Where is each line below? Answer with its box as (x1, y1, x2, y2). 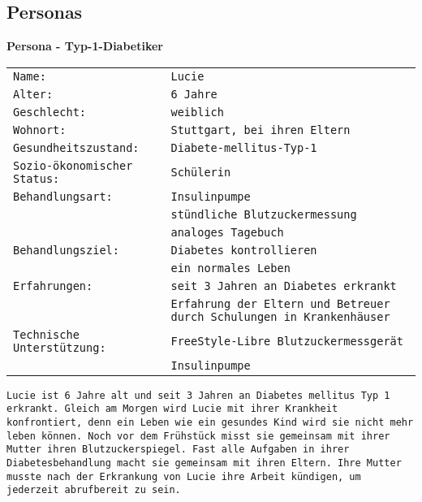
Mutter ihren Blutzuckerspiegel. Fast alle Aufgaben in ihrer (6, 444, 350, 456)
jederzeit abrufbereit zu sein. (6, 484, 181, 496)
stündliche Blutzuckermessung (170, 207, 357, 221)
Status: (13, 171, 60, 185)
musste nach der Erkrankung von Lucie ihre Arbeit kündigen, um (6, 470, 361, 483)
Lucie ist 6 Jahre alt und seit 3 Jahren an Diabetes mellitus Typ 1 (6, 389, 390, 401)
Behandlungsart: (13, 189, 113, 203)
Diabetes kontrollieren (170, 243, 317, 257)
